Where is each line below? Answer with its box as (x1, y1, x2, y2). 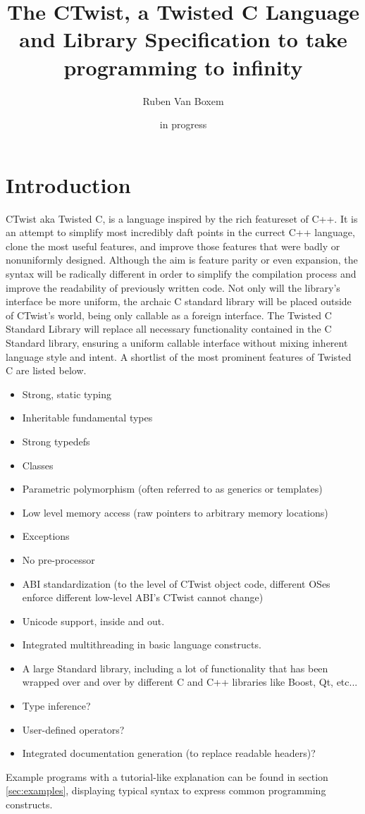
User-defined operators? (22, 722, 125, 736)
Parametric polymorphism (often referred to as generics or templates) (22, 481, 323, 496)
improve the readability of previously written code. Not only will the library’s (6, 280, 340, 295)
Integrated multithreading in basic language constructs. (22, 637, 261, 652)
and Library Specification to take (19, 25, 347, 54)
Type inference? (22, 698, 91, 713)
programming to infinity (63, 52, 303, 81)
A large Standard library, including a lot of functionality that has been (22, 660, 328, 675)
